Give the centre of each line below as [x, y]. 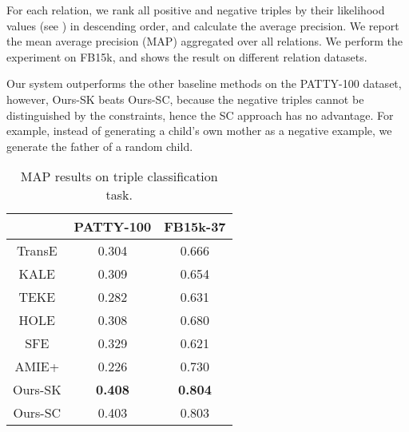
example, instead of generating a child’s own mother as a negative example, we [199, 131]
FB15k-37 [195, 227]
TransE [37, 251]
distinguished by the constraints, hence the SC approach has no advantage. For [200, 115]
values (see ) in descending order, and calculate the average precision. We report [203, 25]
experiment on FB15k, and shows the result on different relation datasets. [187, 56]
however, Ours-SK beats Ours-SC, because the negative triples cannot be [185, 99]
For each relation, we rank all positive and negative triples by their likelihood [196, 10]
